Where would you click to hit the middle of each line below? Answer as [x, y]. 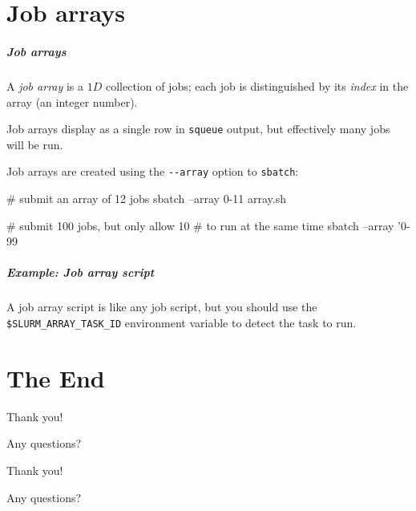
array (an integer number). [72, 101]
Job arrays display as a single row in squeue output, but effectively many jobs [198, 129]
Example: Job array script [81, 272]
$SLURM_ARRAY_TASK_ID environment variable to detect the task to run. [182, 322]
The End [56, 377]
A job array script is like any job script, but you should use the [162, 307]
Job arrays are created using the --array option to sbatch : [153, 171]
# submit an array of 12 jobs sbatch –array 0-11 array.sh [146, 199]
